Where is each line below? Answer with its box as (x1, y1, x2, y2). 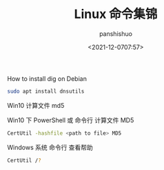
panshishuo (99, 29, 133, 38)
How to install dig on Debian (7, 74, 88, 83)
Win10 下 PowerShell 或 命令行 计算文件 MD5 (7, 115, 134, 124)
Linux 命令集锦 (74, 6, 158, 22)
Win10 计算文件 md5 (7, 101, 65, 109)
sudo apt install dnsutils (7, 88, 85, 95)
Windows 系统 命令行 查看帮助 (7, 143, 93, 151)
